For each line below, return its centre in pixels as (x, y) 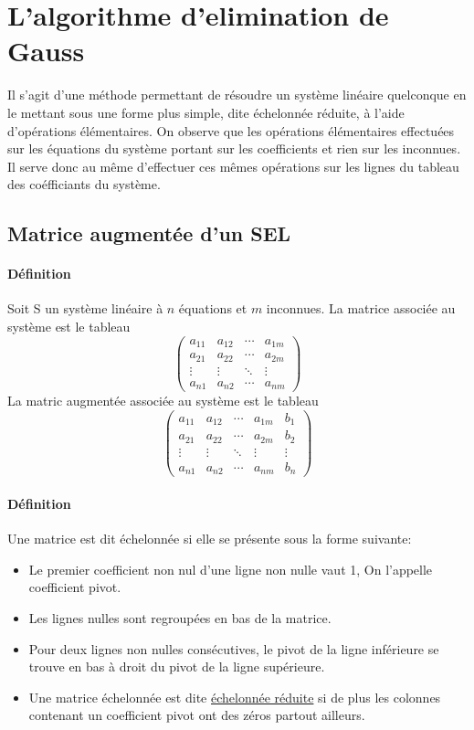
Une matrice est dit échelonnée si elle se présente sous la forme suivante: (210, 539)
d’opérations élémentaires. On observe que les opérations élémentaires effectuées (231, 130)
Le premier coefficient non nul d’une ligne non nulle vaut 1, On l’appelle (231, 569)
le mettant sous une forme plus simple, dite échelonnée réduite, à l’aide (206, 112)
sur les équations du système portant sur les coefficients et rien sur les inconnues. (234, 148)
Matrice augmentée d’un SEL (149, 233)
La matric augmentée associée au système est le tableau (163, 401)
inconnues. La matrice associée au (361, 308)
